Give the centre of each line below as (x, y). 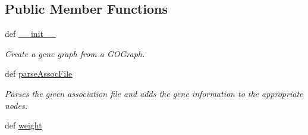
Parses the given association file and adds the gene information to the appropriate (154, 93)
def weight (23, 125)
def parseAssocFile (39, 73)
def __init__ (30, 34)
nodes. (16, 105)
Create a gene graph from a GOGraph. (75, 53)
